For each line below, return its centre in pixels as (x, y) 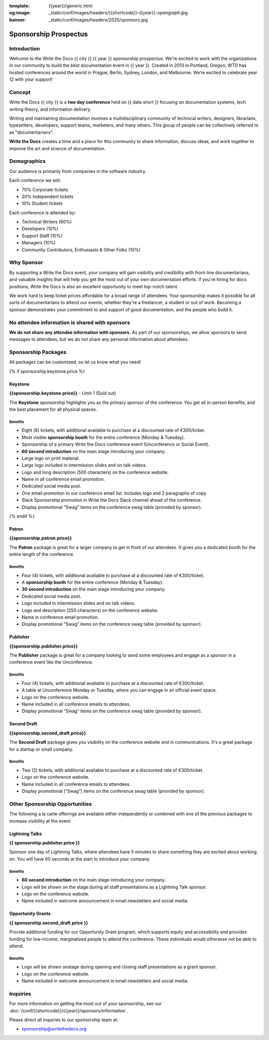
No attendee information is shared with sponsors (70, 323)
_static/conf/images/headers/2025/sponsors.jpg (98, 19)
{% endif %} (22, 517)
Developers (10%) (40, 229)
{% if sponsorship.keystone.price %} (47, 371)
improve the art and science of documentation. (57, 148)
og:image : (20, 13)
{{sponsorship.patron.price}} (41, 538)
